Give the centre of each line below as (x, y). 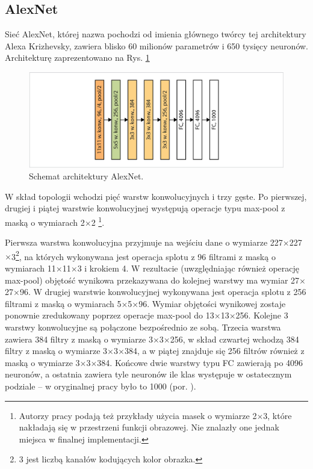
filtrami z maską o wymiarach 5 (63, 303)
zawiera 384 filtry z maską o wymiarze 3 (79, 339)
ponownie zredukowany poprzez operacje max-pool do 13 (110, 315)
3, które (277, 415)
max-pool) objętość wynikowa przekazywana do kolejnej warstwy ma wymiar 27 (152, 280)
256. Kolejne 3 (262, 315)
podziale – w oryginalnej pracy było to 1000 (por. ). (101, 386)
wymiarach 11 (30, 268)
